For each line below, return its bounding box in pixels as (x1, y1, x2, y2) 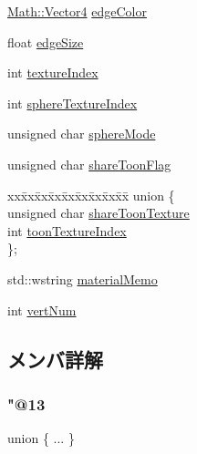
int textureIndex (7, 63, 98, 82)
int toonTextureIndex (7, 221, 127, 240)
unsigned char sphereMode (7, 124, 156, 143)
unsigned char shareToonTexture (7, 203, 190, 222)
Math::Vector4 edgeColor (7, 2, 147, 20)
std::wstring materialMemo (7, 269, 158, 288)
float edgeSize (7, 32, 84, 51)
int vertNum (7, 300, 77, 319)
